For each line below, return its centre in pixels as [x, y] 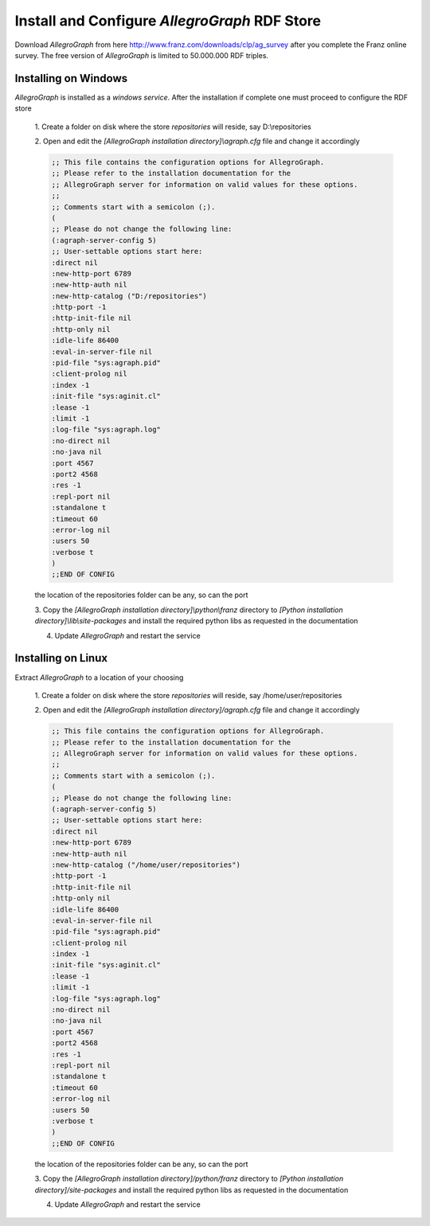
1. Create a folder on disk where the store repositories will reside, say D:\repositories [173, 127]
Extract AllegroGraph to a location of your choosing [99, 677]
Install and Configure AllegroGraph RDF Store [168, 21]
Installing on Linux [61, 658]
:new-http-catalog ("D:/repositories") [129, 296]
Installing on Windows [71, 78]
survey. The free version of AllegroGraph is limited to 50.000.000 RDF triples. [142, 55]
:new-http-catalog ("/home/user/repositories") [146, 865]
